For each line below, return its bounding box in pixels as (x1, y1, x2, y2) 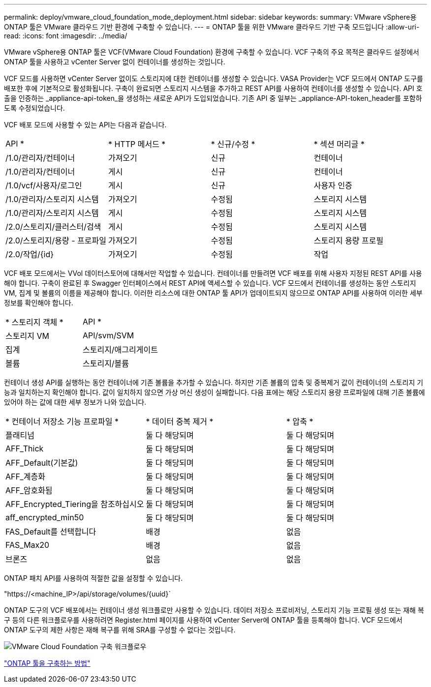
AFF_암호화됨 (5, 485, 53, 495)
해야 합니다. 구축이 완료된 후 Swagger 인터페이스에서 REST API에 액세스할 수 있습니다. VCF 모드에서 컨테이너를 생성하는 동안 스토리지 (4, 279, 416, 287)
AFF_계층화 (5, 472, 45, 481)
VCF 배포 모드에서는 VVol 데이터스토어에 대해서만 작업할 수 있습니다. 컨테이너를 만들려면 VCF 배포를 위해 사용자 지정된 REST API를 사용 (4, 269, 422, 277)
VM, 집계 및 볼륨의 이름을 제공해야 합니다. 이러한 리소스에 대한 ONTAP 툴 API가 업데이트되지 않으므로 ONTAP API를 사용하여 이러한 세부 (4, 289, 423, 297)
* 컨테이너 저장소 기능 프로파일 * (5, 417, 119, 426)
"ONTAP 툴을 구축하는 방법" (4, 659, 91, 667)
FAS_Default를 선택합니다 (5, 527, 96, 537)
